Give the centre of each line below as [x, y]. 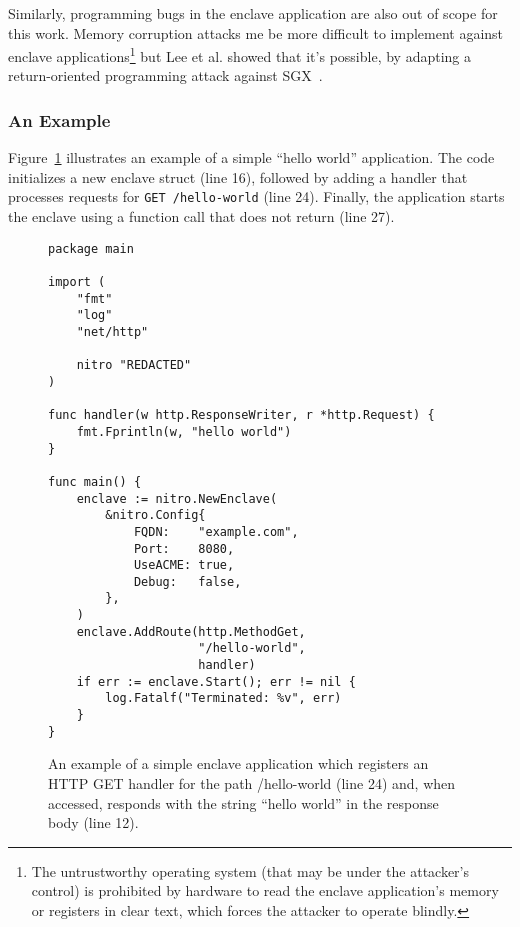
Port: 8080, [184, 548]
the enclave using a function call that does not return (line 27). [201, 216]
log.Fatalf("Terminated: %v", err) [223, 698]
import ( [77, 282]
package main [91, 248]
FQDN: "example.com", [216, 531]
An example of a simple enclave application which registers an [238, 763]
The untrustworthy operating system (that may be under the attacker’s [250, 870]
